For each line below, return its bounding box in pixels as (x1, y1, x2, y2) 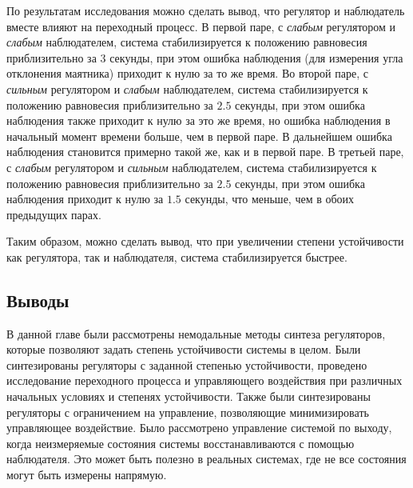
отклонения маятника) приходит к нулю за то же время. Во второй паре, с (6, 65, 368, 82)
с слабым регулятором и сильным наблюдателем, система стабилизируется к (6, 158, 377, 175)
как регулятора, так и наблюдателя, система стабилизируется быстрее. (6, 248, 347, 265)
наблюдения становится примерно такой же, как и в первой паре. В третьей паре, (6, 143, 404, 160)
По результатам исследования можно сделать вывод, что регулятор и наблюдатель (6, 2, 405, 18)
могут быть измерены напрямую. (6, 466, 167, 483)
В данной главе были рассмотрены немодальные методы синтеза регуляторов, (6, 325, 386, 342)
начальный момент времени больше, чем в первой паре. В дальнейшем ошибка (6, 127, 392, 144)
